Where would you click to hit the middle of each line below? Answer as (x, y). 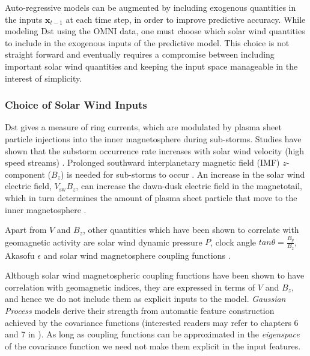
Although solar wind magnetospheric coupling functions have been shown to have (155, 275)
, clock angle (233, 242)
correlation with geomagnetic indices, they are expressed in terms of (130, 287)
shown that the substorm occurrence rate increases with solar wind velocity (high (155, 150)
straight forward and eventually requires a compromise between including (140, 54)
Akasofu (20, 255)
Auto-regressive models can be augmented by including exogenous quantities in (150, 7)
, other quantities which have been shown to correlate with (191, 230)
